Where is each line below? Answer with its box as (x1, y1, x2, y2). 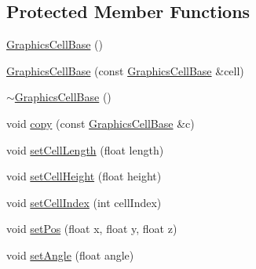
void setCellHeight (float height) (6, 168, 162, 184)
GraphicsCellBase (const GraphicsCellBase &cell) (6, 62, 244, 78)
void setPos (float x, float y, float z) (6, 220, 177, 237)
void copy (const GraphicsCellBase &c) (6, 115, 195, 131)
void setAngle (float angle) (6, 246, 134, 263)
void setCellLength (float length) (6, 141, 164, 158)
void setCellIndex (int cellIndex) (6, 194, 162, 210)
